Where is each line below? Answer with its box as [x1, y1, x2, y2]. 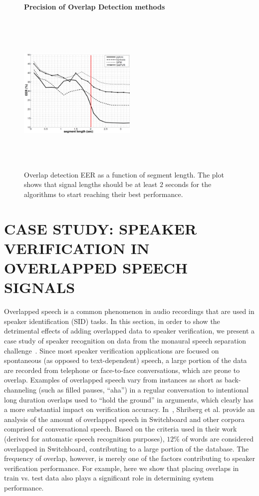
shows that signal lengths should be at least [24, 179, 158, 189]
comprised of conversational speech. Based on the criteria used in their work [4, 423, 237, 434]
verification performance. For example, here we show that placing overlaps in [4, 462, 239, 473]
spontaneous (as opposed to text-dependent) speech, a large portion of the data [4, 355, 247, 365]
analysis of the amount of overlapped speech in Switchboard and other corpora [4, 413, 245, 424]
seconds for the [165, 179, 212, 189]
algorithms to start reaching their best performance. [24, 188, 183, 199]
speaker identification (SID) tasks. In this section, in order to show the [4, 315, 220, 326]
